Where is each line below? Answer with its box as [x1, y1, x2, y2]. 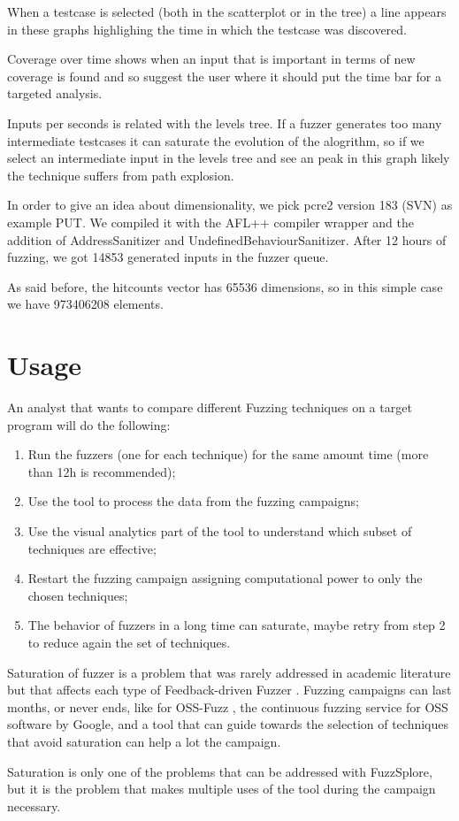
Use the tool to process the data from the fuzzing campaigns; [27, 492, 359, 510]
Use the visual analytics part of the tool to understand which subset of [27, 522, 412, 540]
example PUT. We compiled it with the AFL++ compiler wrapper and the [7, 212, 414, 231]
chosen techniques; [27, 586, 128, 604]
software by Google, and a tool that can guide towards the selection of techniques [7, 715, 449, 733]
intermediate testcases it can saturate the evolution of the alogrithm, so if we [7, 131, 425, 150]
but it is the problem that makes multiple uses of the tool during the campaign [7, 779, 436, 798]
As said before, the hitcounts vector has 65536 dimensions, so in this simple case [7, 277, 443, 295]
